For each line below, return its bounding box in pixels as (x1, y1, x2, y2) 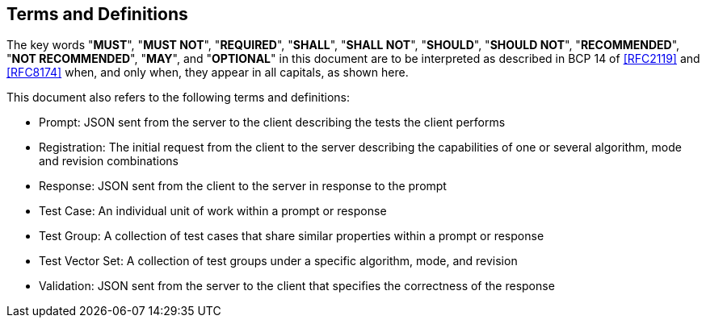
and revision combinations (39, 154, 179, 168)
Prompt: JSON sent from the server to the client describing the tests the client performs (39, 115, 506, 130)
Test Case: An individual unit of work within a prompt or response (39, 204, 387, 218)
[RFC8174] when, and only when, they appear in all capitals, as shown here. (6, 65, 409, 80)
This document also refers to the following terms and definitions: (6, 90, 351, 105)
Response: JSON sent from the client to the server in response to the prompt (39, 179, 447, 193)
